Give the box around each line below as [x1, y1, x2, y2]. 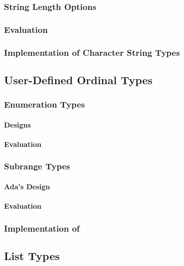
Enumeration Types [4, 98, 85, 111]
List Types [4, 248, 60, 263]
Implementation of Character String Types [4, 46, 180, 58]
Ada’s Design [4, 181, 50, 191]
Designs [4, 119, 31, 130]
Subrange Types [4, 160, 70, 172]
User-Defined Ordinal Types [4, 72, 153, 87]
